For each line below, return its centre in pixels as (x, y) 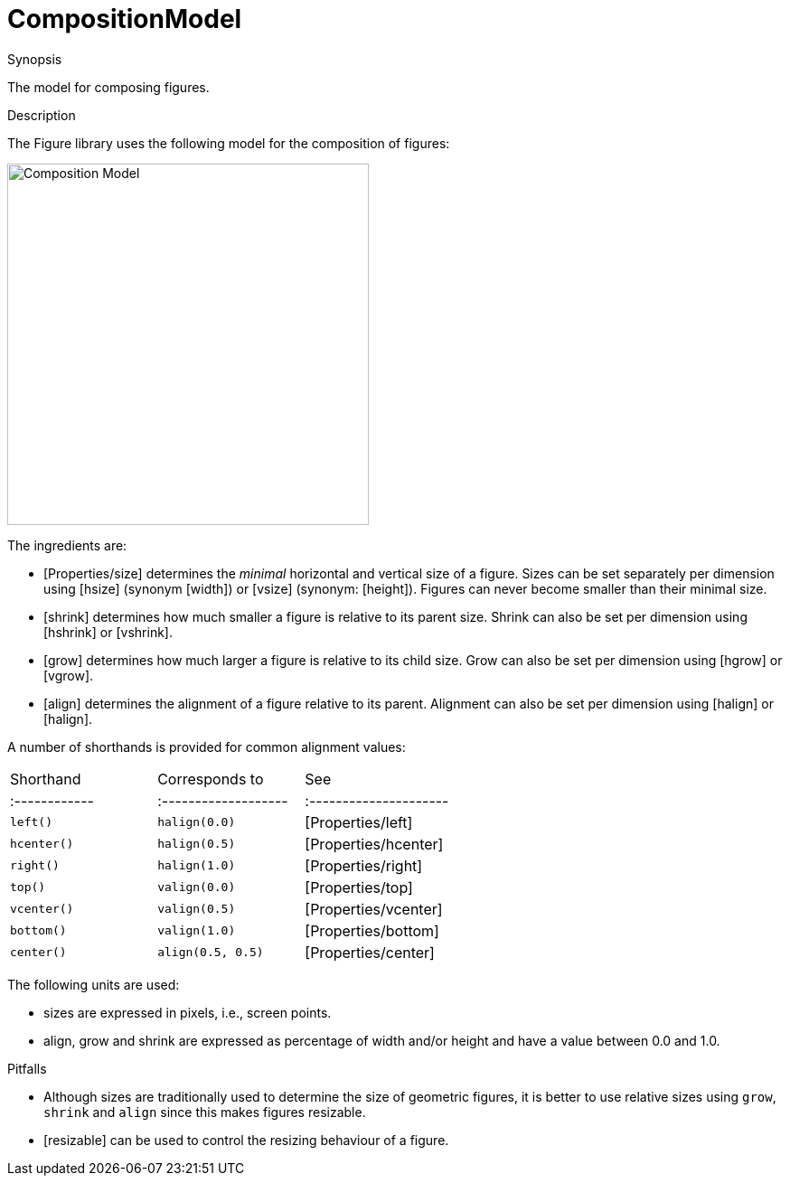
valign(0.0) (197, 887)
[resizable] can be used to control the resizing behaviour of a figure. (246, 1140)
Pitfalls (27, 1068)
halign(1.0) (197, 866)
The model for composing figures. (108, 87)
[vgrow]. (69, 675)
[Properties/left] (359, 822)
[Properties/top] (359, 887)
